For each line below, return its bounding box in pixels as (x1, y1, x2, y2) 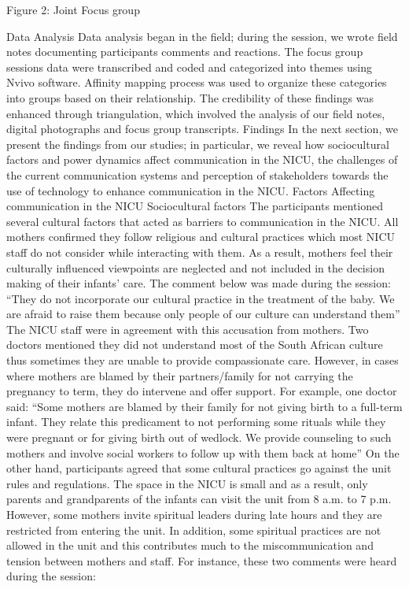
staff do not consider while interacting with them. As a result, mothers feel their (6, 243, 393, 260)
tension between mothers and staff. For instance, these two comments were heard (6, 552, 397, 569)
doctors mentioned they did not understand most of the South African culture (6, 336, 383, 353)
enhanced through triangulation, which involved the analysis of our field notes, (6, 105, 385, 121)
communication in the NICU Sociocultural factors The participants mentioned (6, 198, 384, 214)
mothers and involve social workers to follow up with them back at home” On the (6, 444, 400, 461)
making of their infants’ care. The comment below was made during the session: (6, 275, 391, 291)
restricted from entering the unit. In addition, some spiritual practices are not (6, 521, 381, 538)
